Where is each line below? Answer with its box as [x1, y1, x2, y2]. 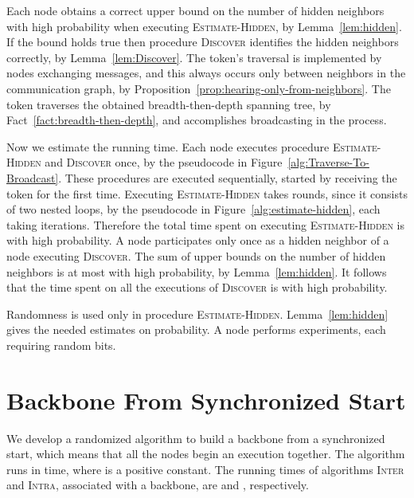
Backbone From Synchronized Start [6, 383, 406, 416]
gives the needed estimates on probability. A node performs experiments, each [6, 321, 386, 338]
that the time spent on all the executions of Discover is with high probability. [6, 279, 388, 296]
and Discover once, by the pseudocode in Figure [45, 154, 283, 171]
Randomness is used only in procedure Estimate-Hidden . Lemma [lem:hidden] [6, 305, 389, 322]
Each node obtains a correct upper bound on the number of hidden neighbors [6, 2, 385, 18]
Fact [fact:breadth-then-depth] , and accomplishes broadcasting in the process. [6, 112, 387, 128]
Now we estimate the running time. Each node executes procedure [6, 138, 330, 155]
